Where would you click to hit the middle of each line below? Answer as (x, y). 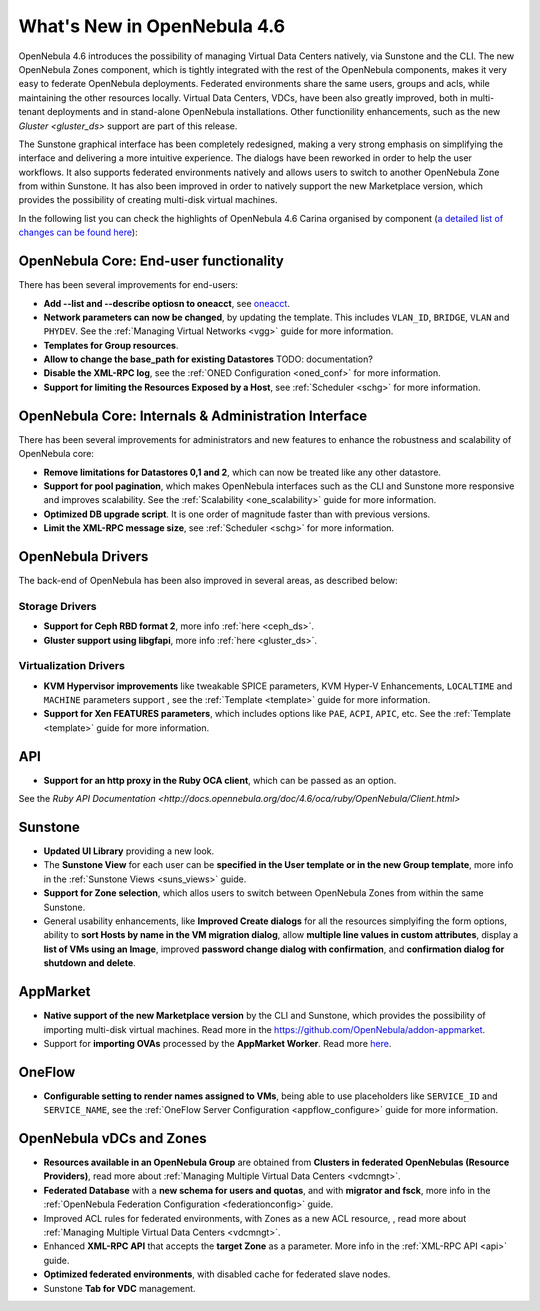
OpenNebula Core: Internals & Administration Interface (193, 415)
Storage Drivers (57, 606)
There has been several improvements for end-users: (128, 285)
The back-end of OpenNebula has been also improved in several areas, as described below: (208, 581)
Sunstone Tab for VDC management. (119, 1288)
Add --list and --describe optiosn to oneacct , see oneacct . (166, 303)
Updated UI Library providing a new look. (129, 851)
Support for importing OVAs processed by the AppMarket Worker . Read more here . (217, 1043)
